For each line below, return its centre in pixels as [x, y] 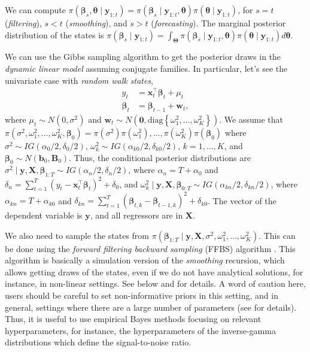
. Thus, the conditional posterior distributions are [160, 157]
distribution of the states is [54, 34]
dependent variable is [44, 215]
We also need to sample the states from [77, 235]
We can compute [35, 10]
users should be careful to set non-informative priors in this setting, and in [142, 295]
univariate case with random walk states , [79, 80]
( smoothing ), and [96, 23]
